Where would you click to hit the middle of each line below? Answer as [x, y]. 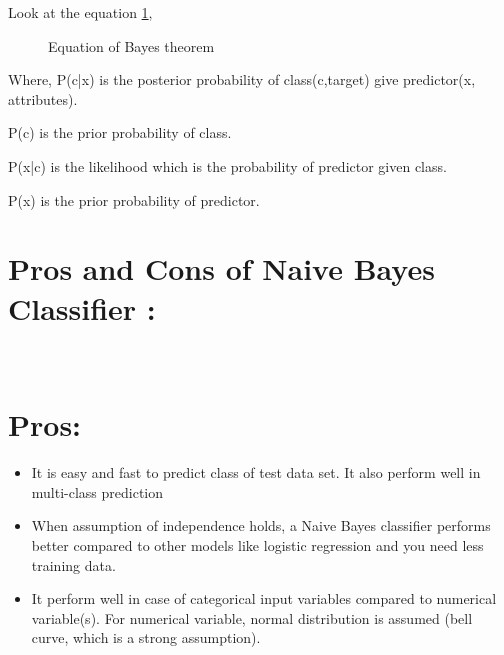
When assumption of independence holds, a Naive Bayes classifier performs [261, 525]
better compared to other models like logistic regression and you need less [257, 544]
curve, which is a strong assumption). [146, 637]
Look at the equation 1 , [80, 12]
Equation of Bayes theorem [131, 45]
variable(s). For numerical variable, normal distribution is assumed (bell [252, 617]
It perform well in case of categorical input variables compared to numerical [264, 598]
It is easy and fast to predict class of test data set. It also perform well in [256, 472]
